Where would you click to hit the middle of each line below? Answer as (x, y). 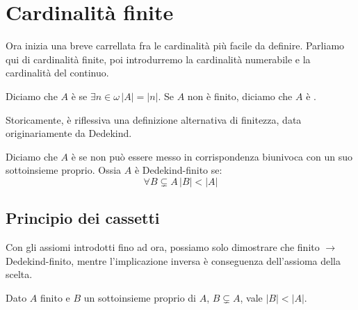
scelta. (19, 274)
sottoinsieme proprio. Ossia (64, 170)
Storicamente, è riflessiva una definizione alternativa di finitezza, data (154, 119)
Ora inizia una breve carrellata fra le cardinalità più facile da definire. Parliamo (175, 46)
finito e (55, 297)
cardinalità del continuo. (57, 73)
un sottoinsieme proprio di (140, 297)
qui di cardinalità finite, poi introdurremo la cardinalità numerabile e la (158, 59)
